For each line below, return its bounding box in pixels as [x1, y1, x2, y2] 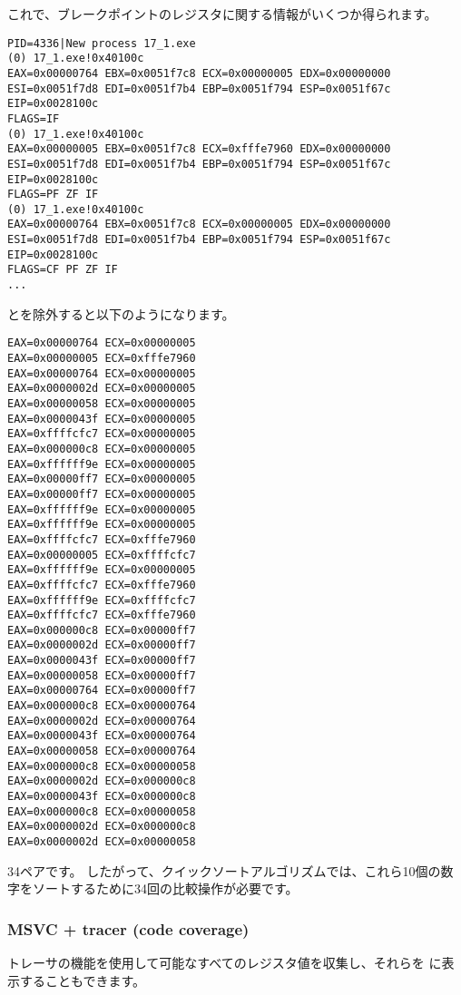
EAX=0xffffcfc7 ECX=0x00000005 [7, 427, 196, 441]
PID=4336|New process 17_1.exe [7, 36, 196, 50]
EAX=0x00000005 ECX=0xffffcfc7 [7, 548, 196, 561]
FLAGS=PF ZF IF [7, 188, 99, 201]
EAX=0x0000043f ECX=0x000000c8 [7, 790, 196, 804]
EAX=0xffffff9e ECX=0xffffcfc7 [7, 593, 196, 607]
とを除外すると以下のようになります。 [7, 304, 235, 323]
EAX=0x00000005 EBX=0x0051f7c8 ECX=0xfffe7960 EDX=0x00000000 [7, 142, 391, 156]
